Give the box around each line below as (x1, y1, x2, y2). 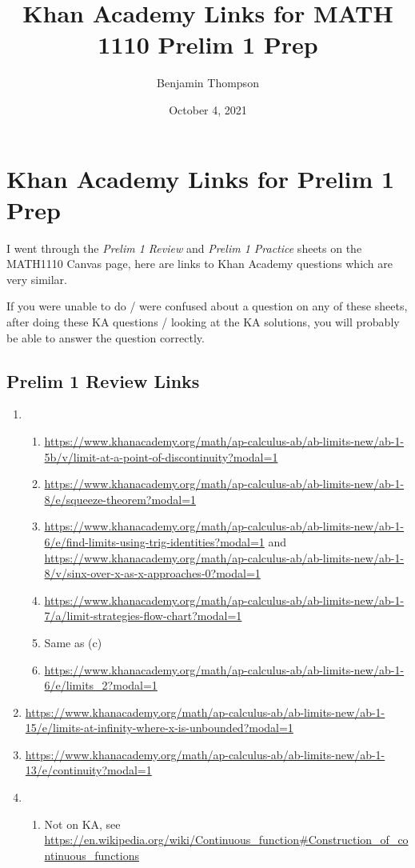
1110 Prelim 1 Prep (98, 28, 318, 61)
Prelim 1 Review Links (6, 368, 200, 393)
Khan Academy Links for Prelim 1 (6, 162, 395, 194)
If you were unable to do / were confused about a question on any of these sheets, (6, 298, 408, 314)
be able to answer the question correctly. (6, 329, 205, 346)
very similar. (6, 270, 67, 287)
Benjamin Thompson (157, 74, 259, 91)
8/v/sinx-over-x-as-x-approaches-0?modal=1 (44, 565, 261, 582)
